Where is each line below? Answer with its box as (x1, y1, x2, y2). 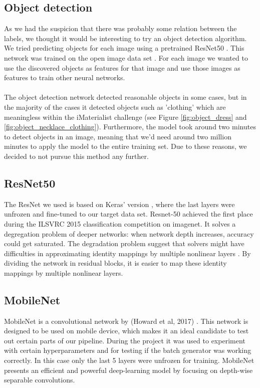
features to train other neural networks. (4, 72, 125, 83)
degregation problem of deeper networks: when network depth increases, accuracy (4, 228, 254, 239)
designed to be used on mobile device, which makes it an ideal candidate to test (4, 325, 249, 336)
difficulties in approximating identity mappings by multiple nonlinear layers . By (4, 248, 251, 258)
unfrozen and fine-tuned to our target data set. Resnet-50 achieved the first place (4, 209, 253, 219)
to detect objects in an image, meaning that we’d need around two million (4, 131, 231, 141)
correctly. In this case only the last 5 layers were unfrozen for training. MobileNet (4, 355, 254, 365)
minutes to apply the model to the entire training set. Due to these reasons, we (4, 141, 247, 151)
